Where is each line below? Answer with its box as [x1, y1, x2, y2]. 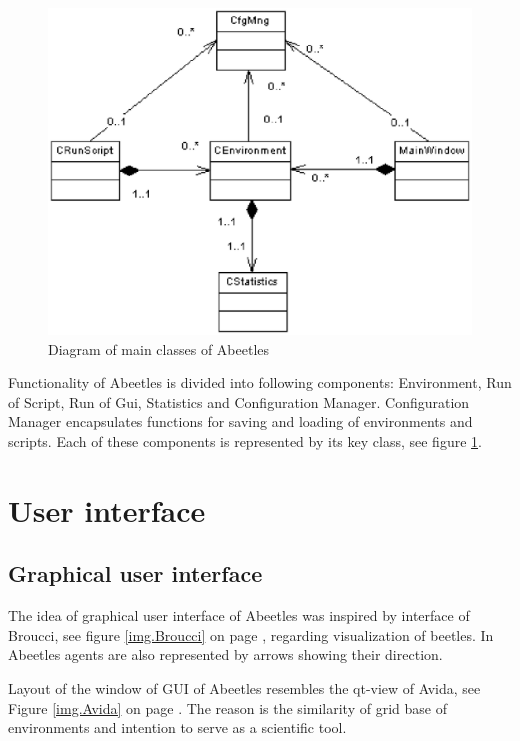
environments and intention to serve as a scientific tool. [8, 717, 347, 738]
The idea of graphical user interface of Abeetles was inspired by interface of [8, 605, 470, 626]
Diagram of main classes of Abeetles [48, 338, 270, 359]
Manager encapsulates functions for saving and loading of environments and [8, 411, 473, 432]
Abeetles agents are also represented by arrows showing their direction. [8, 644, 443, 665]
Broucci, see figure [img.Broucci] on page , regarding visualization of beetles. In [8, 624, 494, 645]
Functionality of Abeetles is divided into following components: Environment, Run [8, 372, 512, 393]
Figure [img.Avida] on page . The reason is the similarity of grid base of [8, 697, 447, 718]
